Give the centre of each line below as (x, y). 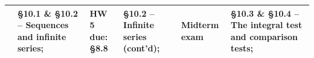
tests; (242, 48)
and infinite (42, 36)
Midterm (200, 25)
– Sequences (43, 25)
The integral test (267, 25)
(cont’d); (142, 48)
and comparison (264, 36)
